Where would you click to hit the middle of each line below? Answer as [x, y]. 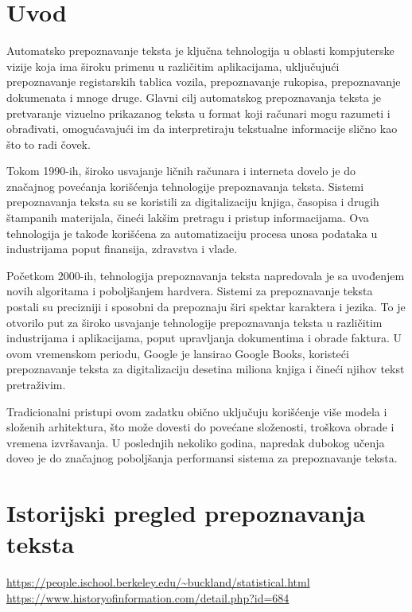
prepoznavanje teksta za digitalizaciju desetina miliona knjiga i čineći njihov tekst [206, 369]
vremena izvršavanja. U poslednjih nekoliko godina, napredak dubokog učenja [196, 442]
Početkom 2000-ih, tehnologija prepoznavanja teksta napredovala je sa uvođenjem [206, 275]
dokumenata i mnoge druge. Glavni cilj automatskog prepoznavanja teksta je [194, 97]
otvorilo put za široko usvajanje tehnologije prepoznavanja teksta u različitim [194, 322]
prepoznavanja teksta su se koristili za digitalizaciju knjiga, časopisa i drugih [193, 202]
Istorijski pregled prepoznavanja [186, 513]
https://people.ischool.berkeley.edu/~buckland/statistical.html [158, 582]
